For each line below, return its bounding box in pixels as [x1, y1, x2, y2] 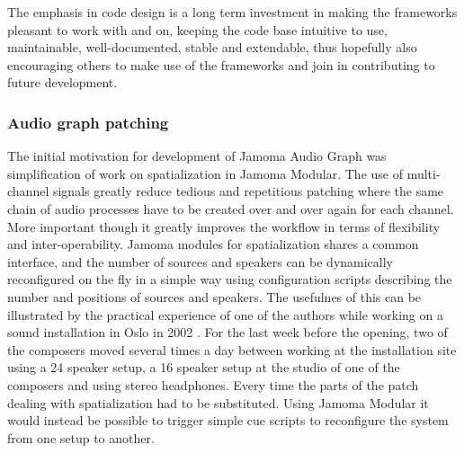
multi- [406, 164, 441, 182]
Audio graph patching [7, 111, 169, 133]
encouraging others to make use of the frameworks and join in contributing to [7, 55, 435, 74]
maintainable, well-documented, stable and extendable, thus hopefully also [7, 38, 417, 57]
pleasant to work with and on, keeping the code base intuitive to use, [7, 20, 388, 39]
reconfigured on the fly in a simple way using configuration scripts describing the [7, 270, 452, 289]
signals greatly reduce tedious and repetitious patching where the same [52, 182, 444, 200]
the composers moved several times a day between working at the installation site [7, 340, 457, 359]
